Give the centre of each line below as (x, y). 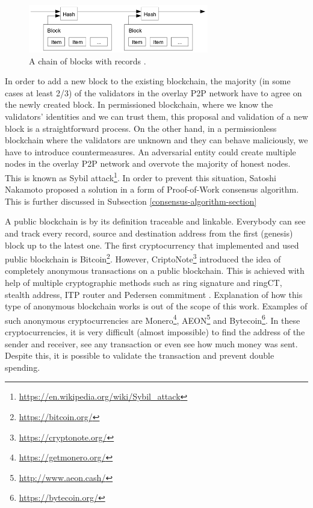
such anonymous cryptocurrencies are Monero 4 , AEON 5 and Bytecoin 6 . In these (153, 319)
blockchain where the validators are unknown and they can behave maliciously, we (156, 140)
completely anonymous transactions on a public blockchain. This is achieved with (155, 271)
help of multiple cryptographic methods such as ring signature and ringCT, (144, 282)
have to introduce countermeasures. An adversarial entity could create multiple (150, 151)
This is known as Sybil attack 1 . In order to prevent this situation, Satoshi (141, 176)
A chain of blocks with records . (88, 60)
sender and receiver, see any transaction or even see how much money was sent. (151, 343)
